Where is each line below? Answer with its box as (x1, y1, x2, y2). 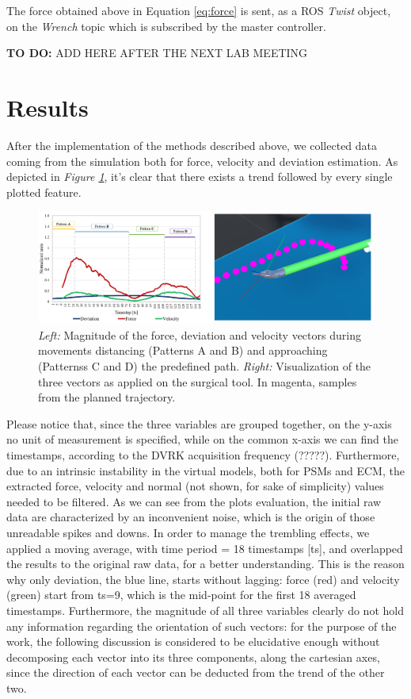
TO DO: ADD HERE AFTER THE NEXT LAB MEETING (6, 44, 308, 61)
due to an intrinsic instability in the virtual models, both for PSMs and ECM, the (6, 462, 405, 478)
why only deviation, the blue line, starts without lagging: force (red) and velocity (6, 570, 400, 587)
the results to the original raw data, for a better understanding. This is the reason (6, 555, 405, 572)
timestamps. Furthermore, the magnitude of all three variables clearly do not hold (6, 601, 404, 618)
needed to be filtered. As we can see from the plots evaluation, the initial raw (6, 493, 382, 509)
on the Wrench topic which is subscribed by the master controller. (6, 17, 326, 34)
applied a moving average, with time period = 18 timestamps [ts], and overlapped (6, 540, 403, 556)
